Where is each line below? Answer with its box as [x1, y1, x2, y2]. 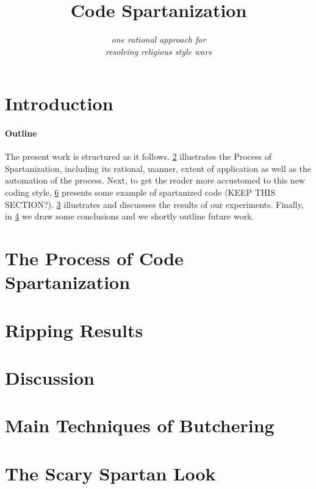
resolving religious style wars [105, 45, 212, 57]
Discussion [5, 365, 95, 390]
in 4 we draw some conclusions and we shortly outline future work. [5, 210, 254, 223]
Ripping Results [5, 317, 143, 342]
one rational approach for [111, 33, 206, 46]
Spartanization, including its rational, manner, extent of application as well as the [5, 162, 312, 174]
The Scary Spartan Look [5, 460, 216, 485]
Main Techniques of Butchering [5, 413, 275, 438]
